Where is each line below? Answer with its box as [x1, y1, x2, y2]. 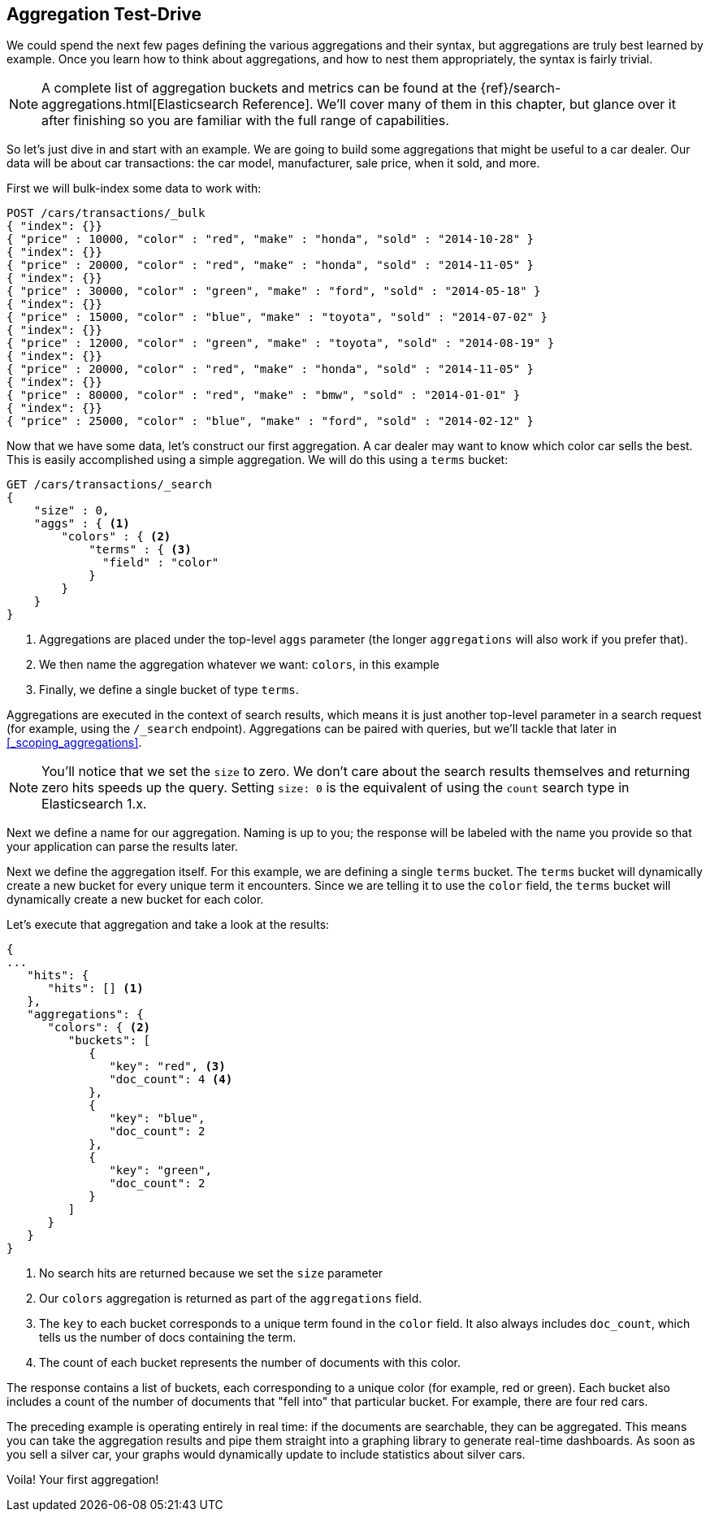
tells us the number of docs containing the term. [39, 1330, 297, 1345]
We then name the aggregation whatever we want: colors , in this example [39, 657, 439, 672]
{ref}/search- [480, 80, 561, 97]
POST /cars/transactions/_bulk [6, 206, 206, 220]
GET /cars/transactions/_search [6, 478, 212, 492]
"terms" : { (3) [89, 543, 192, 557]
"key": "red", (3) [109, 1060, 226, 1073]
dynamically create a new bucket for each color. [6, 892, 264, 907]
